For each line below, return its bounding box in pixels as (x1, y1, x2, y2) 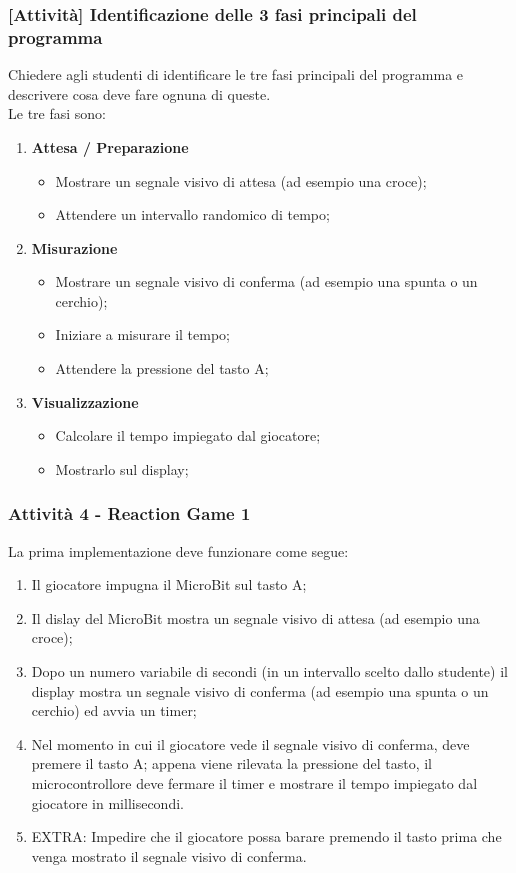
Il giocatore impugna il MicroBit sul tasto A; (31, 574, 307, 595)
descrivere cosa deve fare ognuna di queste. (8, 83, 271, 104)
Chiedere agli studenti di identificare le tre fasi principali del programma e (8, 64, 464, 85)
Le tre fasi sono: (8, 103, 106, 124)
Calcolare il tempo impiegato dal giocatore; (55, 425, 321, 446)
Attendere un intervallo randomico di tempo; (55, 204, 330, 225)
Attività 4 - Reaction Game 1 (8, 501, 251, 526)
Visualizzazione (31, 391, 139, 412)
